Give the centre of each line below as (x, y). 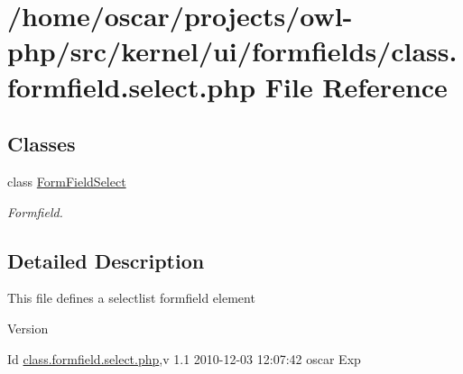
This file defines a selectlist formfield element (131, 298)
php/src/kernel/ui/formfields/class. (232, 51)
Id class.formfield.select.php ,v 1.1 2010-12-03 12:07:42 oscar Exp (184, 358)
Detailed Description (106, 260)
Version (28, 328)
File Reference (356, 86)
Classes (42, 144)
